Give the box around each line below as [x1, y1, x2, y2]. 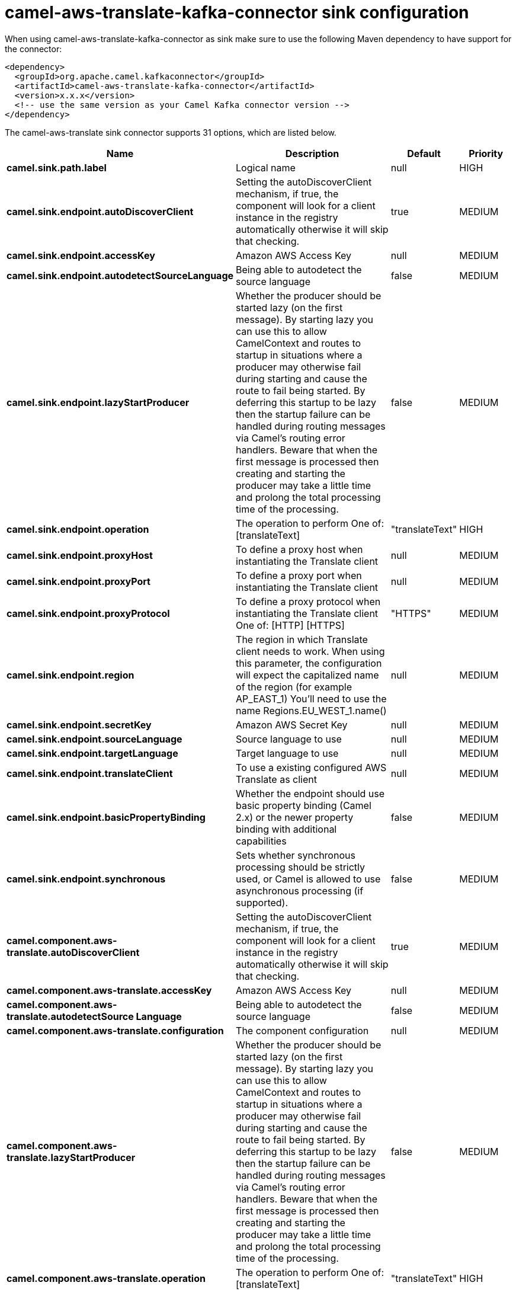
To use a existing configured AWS [236, 761, 387, 773]
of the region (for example [236, 680, 352, 693]
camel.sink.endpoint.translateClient [7, 767, 173, 779]
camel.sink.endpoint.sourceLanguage [7, 733, 182, 745]
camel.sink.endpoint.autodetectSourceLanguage [7, 269, 234, 282]
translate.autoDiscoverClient [7, 946, 140, 958]
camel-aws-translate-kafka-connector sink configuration [5, 2, 469, 23]
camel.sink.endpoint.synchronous [7, 872, 166, 885]
